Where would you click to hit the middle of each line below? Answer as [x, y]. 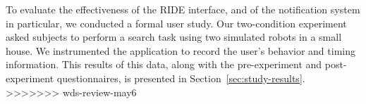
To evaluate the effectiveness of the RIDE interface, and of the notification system [183, 9]
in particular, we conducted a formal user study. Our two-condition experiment [176, 23]
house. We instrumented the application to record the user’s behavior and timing [181, 50]
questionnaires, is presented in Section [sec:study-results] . [181, 78]
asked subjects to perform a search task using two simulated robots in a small [174, 37]
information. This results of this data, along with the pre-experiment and [164, 64]
